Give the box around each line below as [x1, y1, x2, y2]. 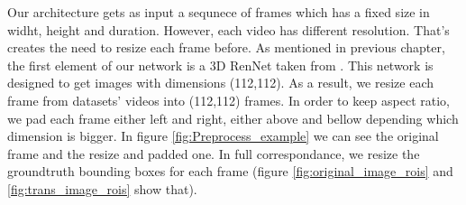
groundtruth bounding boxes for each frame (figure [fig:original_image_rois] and [7, 162, 453, 181]
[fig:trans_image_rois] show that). [7, 179, 197, 198]
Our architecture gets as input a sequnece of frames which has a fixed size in [7, 3, 430, 21]
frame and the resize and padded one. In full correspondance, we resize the [7, 144, 420, 163]
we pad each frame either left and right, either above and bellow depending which [7, 108, 459, 127]
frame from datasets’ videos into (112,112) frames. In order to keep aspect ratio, [7, 90, 450, 109]
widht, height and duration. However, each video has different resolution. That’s [7, 20, 450, 39]
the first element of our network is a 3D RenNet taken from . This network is [7, 55, 434, 74]
